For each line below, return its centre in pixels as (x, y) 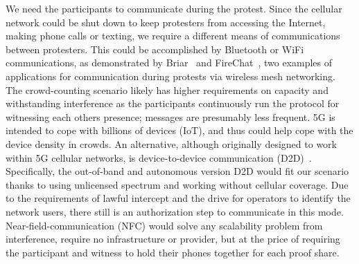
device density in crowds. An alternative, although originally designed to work (171, 143)
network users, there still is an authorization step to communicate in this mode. (175, 211)
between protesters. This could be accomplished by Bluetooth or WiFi (155, 49)
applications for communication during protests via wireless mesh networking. (170, 76)
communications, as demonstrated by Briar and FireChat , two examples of (169, 63)
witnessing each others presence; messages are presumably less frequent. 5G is (170, 116)
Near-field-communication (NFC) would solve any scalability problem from (164, 225)
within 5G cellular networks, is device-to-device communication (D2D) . (159, 157)
